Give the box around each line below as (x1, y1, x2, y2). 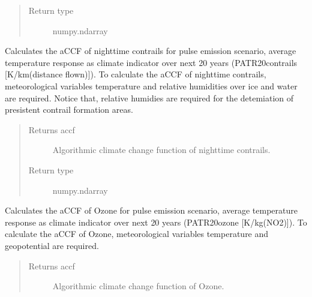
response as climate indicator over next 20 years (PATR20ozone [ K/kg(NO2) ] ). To (5, 215, 307, 228)
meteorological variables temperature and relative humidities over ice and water (5, 79, 298, 92)
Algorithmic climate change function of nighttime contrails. (52, 143, 271, 156)
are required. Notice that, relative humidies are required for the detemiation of (5, 91, 294, 104)
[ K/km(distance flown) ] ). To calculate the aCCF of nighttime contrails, (5, 68, 266, 80)
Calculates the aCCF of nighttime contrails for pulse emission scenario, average (5, 44, 296, 57)
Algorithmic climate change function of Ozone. (52, 280, 224, 292)
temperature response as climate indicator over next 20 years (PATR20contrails (5, 56, 298, 68)
